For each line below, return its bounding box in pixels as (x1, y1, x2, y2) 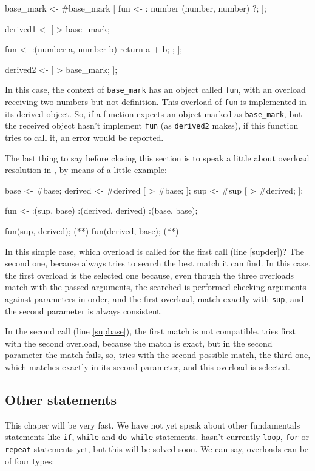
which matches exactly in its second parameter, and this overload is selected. (5, 360, 290, 373)
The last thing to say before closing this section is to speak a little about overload (5, 151, 310, 164)
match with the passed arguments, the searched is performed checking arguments (5, 280, 307, 293)
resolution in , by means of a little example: (5, 163, 167, 176)
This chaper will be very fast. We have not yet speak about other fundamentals (5, 418, 300, 431)
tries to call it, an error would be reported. (5, 131, 164, 143)
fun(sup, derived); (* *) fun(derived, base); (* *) (5, 224, 179, 237)
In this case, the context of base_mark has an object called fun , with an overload (5, 83, 306, 96)
